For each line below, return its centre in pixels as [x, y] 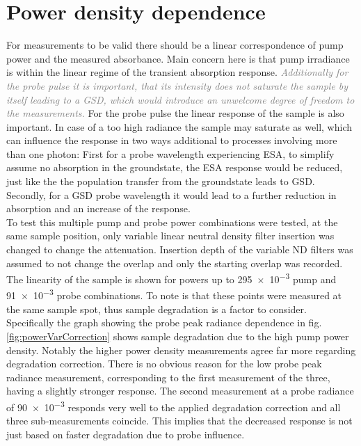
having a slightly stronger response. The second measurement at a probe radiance [180, 391]
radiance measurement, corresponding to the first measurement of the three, [168, 377]
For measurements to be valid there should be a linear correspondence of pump [175, 45]
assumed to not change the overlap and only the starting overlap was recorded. [175, 263]
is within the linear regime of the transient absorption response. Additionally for [177, 72]
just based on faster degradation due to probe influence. [126, 434]
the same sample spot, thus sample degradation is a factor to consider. [157, 309]
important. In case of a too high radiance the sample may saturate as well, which [179, 126]
